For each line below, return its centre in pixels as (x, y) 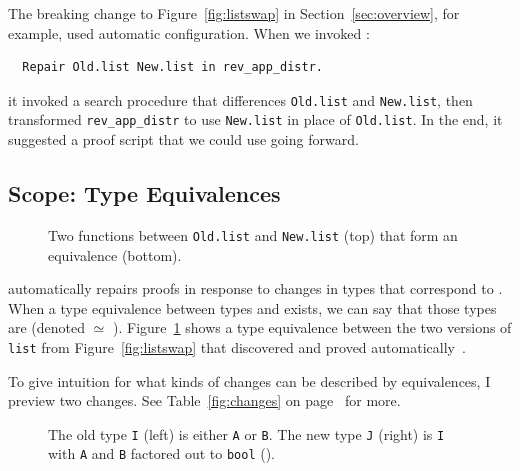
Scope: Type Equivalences (144, 193)
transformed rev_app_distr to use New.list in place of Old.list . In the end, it (255, 119)
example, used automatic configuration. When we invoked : (189, 32)
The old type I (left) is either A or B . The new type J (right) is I (246, 433)
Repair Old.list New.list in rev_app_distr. (172, 67)
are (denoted (47, 327)
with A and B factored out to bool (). (162, 453)
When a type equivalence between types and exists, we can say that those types (252, 307)
